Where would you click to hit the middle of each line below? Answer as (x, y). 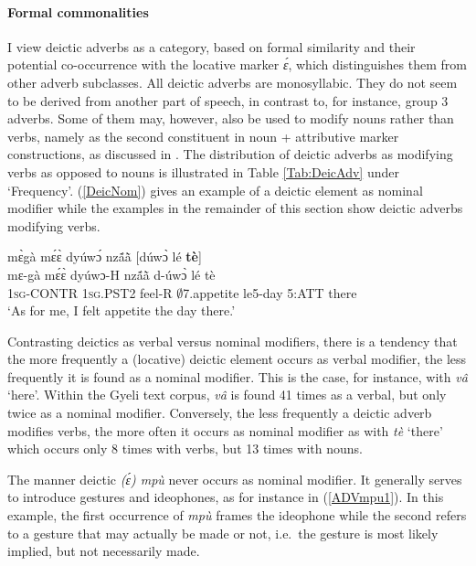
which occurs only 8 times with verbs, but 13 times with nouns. (185, 449)
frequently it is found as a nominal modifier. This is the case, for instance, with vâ (238, 376)
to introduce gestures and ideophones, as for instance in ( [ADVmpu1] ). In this (226, 497)
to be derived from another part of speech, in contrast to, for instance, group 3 (228, 100)
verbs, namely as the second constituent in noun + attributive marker (203, 136)
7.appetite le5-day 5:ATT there (270, 292)
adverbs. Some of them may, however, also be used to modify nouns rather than (231, 118)
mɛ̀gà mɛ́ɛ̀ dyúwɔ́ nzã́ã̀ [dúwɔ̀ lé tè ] (105, 256)
